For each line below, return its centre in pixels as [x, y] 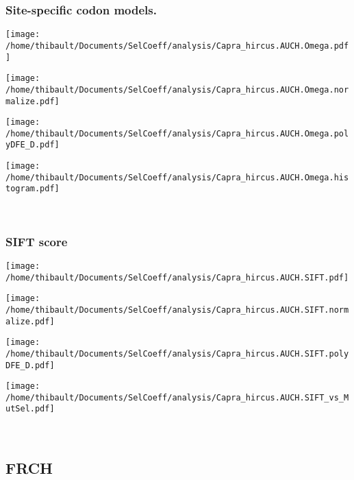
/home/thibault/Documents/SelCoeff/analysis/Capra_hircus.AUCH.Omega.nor [177, 89]
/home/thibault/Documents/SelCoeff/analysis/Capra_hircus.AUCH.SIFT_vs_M [177, 397]
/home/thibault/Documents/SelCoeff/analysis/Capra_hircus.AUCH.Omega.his [177, 177]
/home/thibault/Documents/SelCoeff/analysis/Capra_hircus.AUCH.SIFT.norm [177, 310]
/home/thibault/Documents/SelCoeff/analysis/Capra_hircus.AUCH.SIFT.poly [177, 353]
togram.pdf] [33, 189]
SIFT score [37, 241]
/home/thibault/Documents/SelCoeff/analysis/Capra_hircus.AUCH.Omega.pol [177, 133]
